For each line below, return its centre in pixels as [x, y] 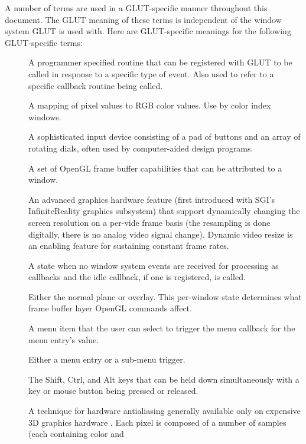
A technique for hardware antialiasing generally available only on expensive [165, 411]
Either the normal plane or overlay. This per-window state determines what [165, 296]
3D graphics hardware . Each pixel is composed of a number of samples [157, 422]
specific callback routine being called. [96, 85]
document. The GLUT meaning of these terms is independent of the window [143, 19]
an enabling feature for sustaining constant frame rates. [129, 246]
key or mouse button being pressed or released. [113, 391]
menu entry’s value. [64, 339]
